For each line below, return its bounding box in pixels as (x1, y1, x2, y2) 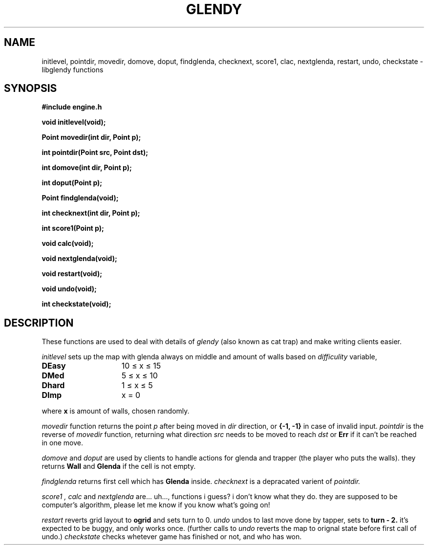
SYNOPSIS (4, 82, 57, 95)
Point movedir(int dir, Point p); (42, 133, 141, 142)
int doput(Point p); (42, 178, 103, 187)
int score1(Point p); (42, 224, 104, 233)
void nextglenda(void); (42, 254, 117, 263)
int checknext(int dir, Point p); (42, 209, 140, 218)
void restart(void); (42, 269, 102, 278)
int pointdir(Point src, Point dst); (42, 148, 148, 157)
